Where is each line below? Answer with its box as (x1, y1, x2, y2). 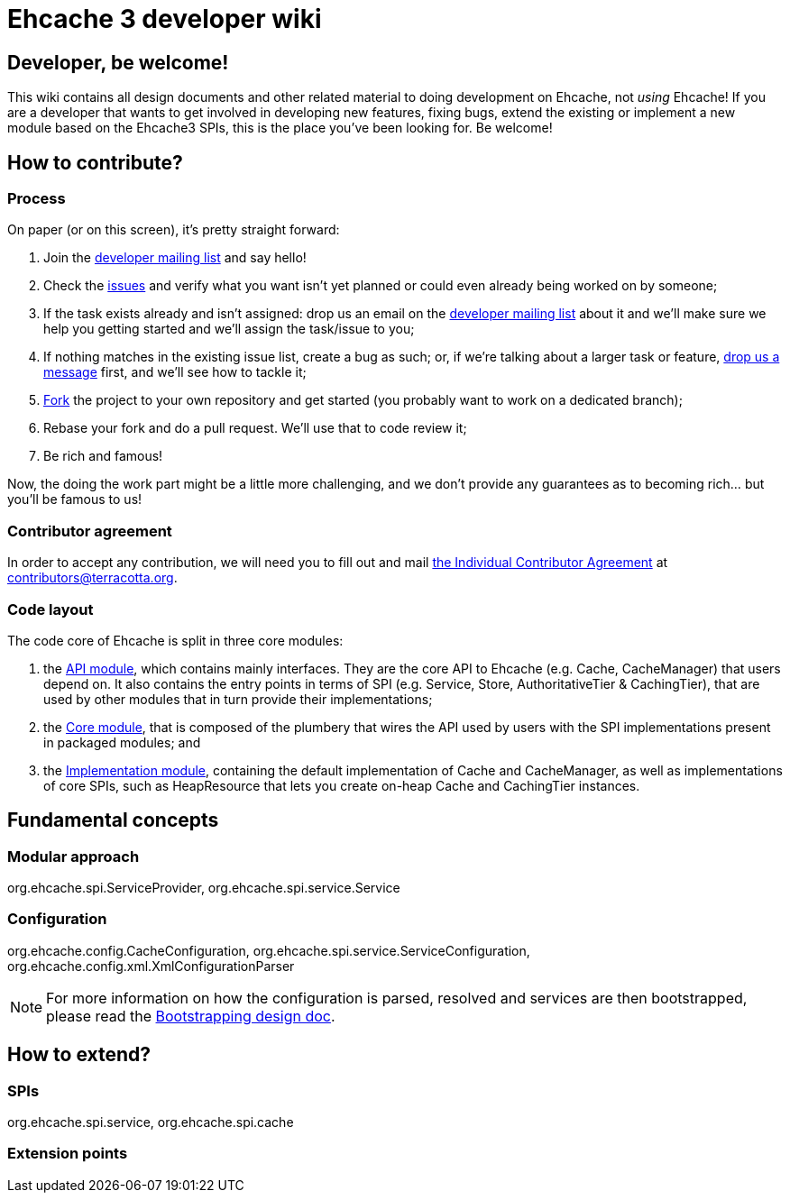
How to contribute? (7, 151, 183, 174)
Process (7, 189, 66, 208)
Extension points (7, 1144, 128, 1163)
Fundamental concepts (7, 809, 219, 832)
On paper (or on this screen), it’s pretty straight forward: (7, 222, 340, 238)
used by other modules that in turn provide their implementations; (43, 691, 433, 707)
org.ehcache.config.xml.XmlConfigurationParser (7, 957, 295, 974)
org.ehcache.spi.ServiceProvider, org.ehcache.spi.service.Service (7, 880, 400, 896)
